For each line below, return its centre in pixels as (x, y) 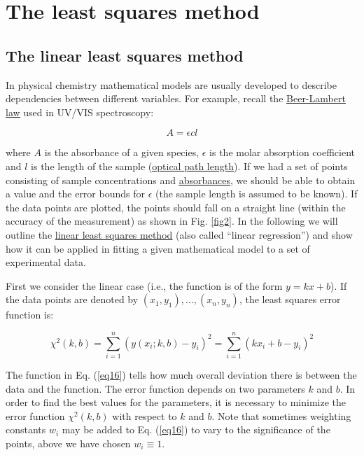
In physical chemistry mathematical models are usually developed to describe (171, 84)
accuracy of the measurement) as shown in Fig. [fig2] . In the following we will (172, 221)
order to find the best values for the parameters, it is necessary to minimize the (176, 402)
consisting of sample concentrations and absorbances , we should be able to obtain (181, 180)
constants (26, 429)
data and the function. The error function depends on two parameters (155, 388)
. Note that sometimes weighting (281, 415)
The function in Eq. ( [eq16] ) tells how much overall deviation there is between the (181, 375)
